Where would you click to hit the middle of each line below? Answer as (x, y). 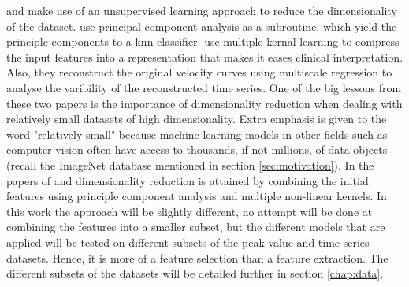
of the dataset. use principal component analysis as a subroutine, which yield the (202, 26)
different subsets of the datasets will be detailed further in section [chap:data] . (195, 273)
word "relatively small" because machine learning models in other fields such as (197, 134)
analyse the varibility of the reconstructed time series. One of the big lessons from (204, 87)
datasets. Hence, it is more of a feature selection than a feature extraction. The (197, 257)
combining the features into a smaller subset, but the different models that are (196, 227)
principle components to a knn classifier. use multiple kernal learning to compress (203, 41)
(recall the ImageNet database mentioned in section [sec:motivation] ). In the (190, 164)
